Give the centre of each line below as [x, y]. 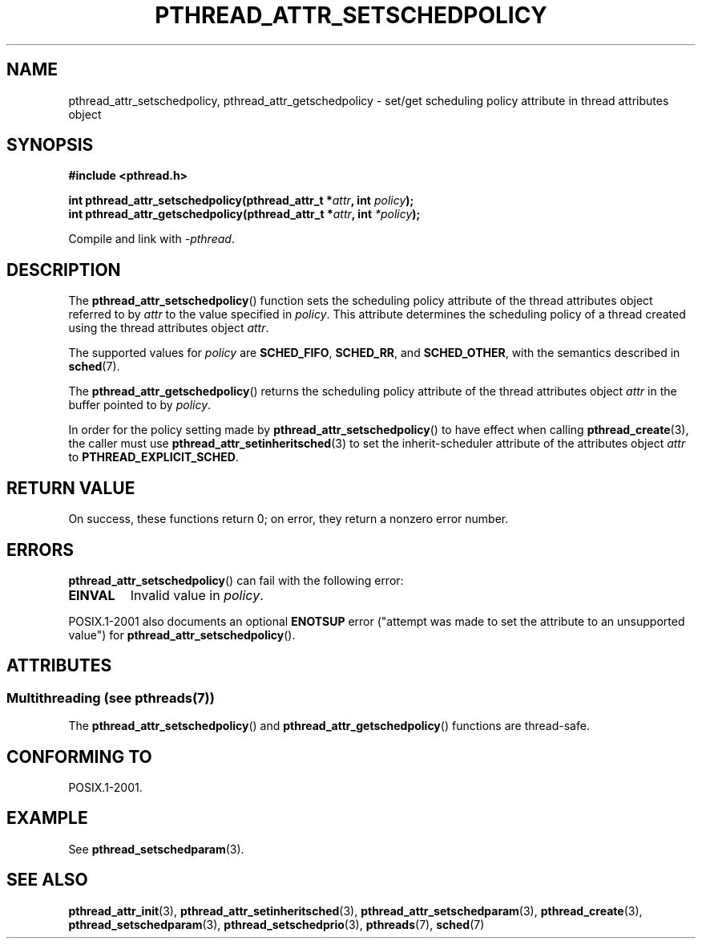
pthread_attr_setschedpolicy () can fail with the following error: [236, 580]
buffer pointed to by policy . [140, 405]
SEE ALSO [47, 880]
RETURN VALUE [71, 488]
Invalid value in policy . [197, 595]
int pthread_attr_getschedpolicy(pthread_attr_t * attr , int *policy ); [244, 214]
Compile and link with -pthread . [151, 239]
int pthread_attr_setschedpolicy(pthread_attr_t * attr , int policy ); [241, 201]
